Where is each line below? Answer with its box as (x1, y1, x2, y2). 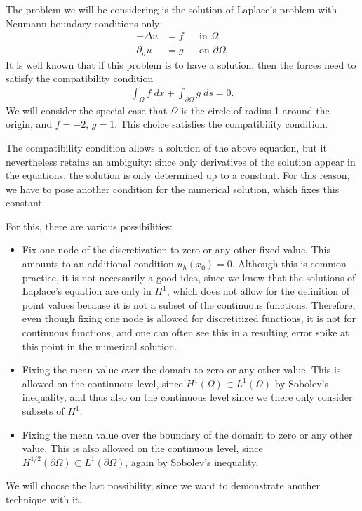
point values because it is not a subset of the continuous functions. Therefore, (22, 297, 356, 312)
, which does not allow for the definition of (166, 284, 349, 298)
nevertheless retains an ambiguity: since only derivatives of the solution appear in (6, 154, 356, 168)
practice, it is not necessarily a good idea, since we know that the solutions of (22, 270, 356, 284)
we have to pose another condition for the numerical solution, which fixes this (6, 181, 340, 196)
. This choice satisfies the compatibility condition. (114, 117, 328, 131)
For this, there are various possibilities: (6, 218, 173, 233)
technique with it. (6, 491, 82, 506)
